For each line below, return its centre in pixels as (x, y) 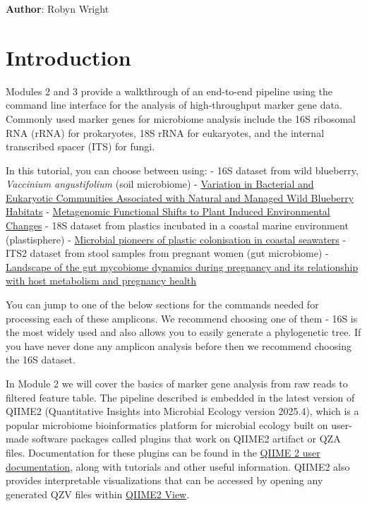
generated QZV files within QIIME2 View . (98, 494)
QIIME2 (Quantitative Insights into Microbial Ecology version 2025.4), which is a (182, 411)
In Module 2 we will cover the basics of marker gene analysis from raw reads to (177, 383)
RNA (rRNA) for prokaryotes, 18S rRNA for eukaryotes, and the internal (165, 132)
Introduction (68, 57)
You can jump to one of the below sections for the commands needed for (162, 305)
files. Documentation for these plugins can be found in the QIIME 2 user (163, 452)
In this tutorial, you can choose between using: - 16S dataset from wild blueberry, (182, 170)
